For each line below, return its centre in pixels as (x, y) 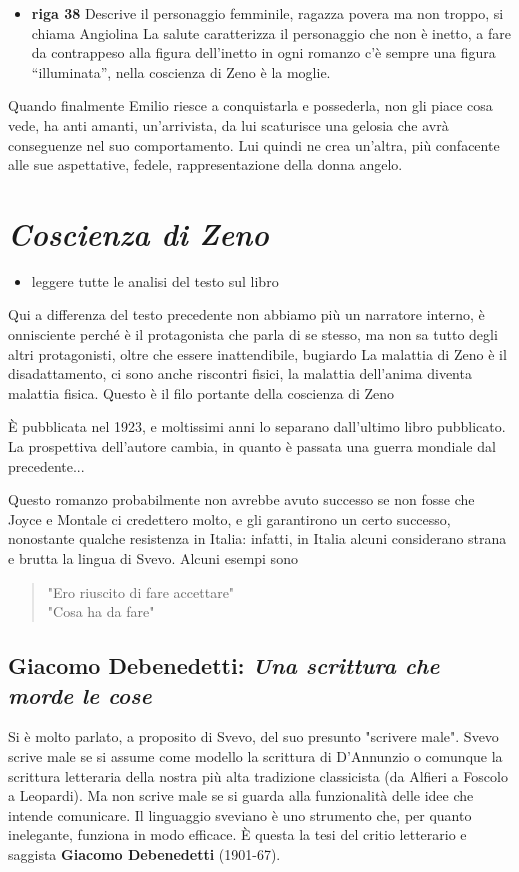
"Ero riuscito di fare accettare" (141, 591)
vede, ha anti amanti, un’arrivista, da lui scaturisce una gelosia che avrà (228, 124)
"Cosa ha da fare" (101, 611)
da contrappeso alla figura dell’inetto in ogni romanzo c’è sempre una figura (263, 52)
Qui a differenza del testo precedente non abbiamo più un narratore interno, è (246, 314)
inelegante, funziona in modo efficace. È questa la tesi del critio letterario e (237, 834)
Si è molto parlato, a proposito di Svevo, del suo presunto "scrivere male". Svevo (253, 736)
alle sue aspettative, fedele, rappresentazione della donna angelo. (205, 164)
